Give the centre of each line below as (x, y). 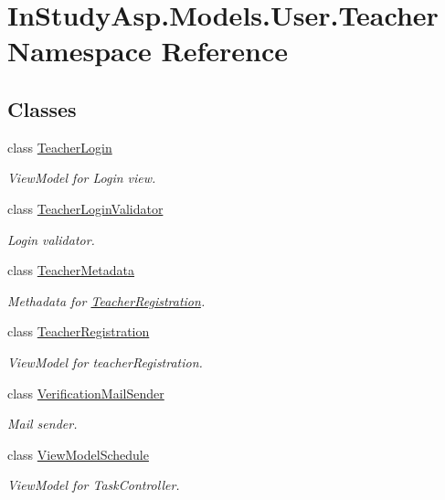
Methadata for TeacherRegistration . (106, 300)
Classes (42, 108)
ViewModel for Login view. (82, 178)
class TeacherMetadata (71, 270)
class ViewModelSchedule (78, 454)
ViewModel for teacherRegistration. (105, 362)
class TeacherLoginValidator (85, 208)
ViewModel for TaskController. (94, 485)
